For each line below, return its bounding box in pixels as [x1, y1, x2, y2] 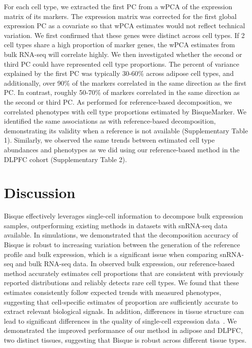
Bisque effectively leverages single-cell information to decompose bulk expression [4, 211, 243, 221]
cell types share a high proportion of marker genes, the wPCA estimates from [4, 39, 235, 50]
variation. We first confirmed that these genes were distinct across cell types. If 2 [4, 30, 245, 40]
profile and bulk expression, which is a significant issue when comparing [4, 249, 218, 259]
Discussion [4, 183, 75, 202]
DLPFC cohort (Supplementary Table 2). [4, 154, 127, 164]
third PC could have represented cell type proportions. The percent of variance [4, 58, 239, 69]
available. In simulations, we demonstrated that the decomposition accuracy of [4, 230, 238, 240]
